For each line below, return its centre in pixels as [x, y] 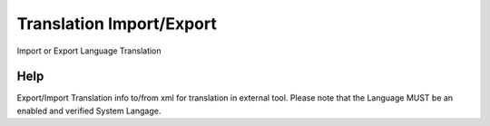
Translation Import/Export [117, 24]
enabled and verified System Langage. [89, 111]
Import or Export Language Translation [89, 51]
